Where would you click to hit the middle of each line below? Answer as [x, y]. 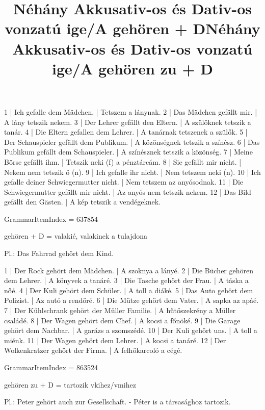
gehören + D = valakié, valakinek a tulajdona [76, 236]
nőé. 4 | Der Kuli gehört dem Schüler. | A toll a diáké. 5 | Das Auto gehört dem [129, 290]
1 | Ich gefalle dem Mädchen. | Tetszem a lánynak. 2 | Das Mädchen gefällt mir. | [131, 111]
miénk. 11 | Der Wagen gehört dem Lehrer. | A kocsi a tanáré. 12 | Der [115, 340]
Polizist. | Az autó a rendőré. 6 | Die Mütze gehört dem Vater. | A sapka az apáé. [131, 300]
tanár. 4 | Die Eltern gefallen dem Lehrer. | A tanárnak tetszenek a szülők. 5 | [126, 132]
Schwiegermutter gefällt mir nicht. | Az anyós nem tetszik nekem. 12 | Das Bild [128, 191]
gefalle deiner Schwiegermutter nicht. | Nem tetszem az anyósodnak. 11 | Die [124, 182]
